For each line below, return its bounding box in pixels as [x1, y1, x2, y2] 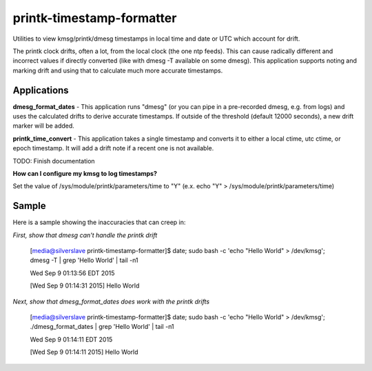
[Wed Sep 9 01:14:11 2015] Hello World [30, 348, 138, 357]
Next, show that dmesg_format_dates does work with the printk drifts [12, 297, 210, 305]
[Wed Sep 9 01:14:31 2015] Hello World [30, 281, 140, 290]
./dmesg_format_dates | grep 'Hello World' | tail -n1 [30, 323, 175, 331]
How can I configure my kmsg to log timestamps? [12, 169, 158, 177]
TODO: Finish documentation [12, 157, 96, 165]
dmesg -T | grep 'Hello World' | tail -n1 [30, 256, 138, 265]
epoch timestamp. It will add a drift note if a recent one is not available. [12, 144, 214, 152]
